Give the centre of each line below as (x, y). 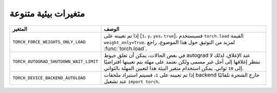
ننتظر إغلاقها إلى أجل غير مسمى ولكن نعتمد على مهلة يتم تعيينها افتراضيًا (182, 62)
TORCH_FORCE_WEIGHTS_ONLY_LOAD (49, 42)
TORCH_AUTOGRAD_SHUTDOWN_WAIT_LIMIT (55, 62)
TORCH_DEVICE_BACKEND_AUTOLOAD (49, 78)
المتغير (20, 29)
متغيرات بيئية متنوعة (47, 13)
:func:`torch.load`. (125, 48)
